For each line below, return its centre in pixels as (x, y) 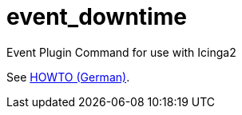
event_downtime (97, 17)
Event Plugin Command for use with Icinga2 (121, 52)
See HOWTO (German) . (68, 77)
